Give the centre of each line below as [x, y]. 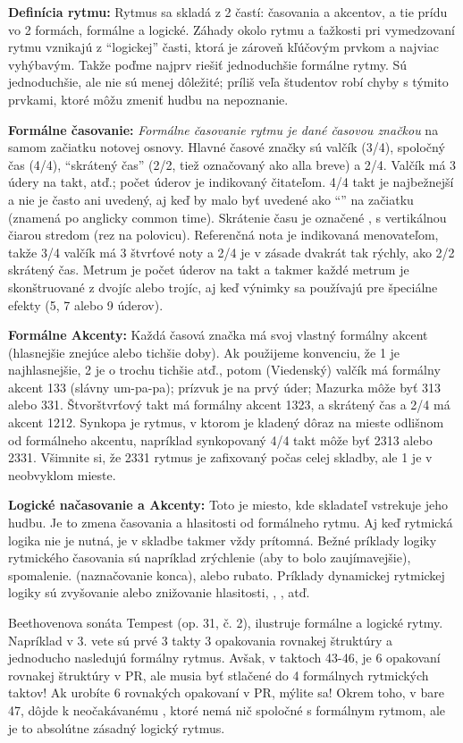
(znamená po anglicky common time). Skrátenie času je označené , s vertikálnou [227, 217]
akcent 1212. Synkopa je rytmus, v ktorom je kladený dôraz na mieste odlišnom [226, 422]
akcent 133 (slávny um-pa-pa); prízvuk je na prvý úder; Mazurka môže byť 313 [225, 387]
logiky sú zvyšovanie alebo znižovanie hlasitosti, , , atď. [159, 592]
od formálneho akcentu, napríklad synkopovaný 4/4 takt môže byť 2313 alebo [220, 439]
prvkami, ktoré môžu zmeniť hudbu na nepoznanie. [148, 99]
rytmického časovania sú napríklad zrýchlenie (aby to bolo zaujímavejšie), [210, 557]
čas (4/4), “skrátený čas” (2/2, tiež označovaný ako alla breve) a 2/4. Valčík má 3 [232, 164]
